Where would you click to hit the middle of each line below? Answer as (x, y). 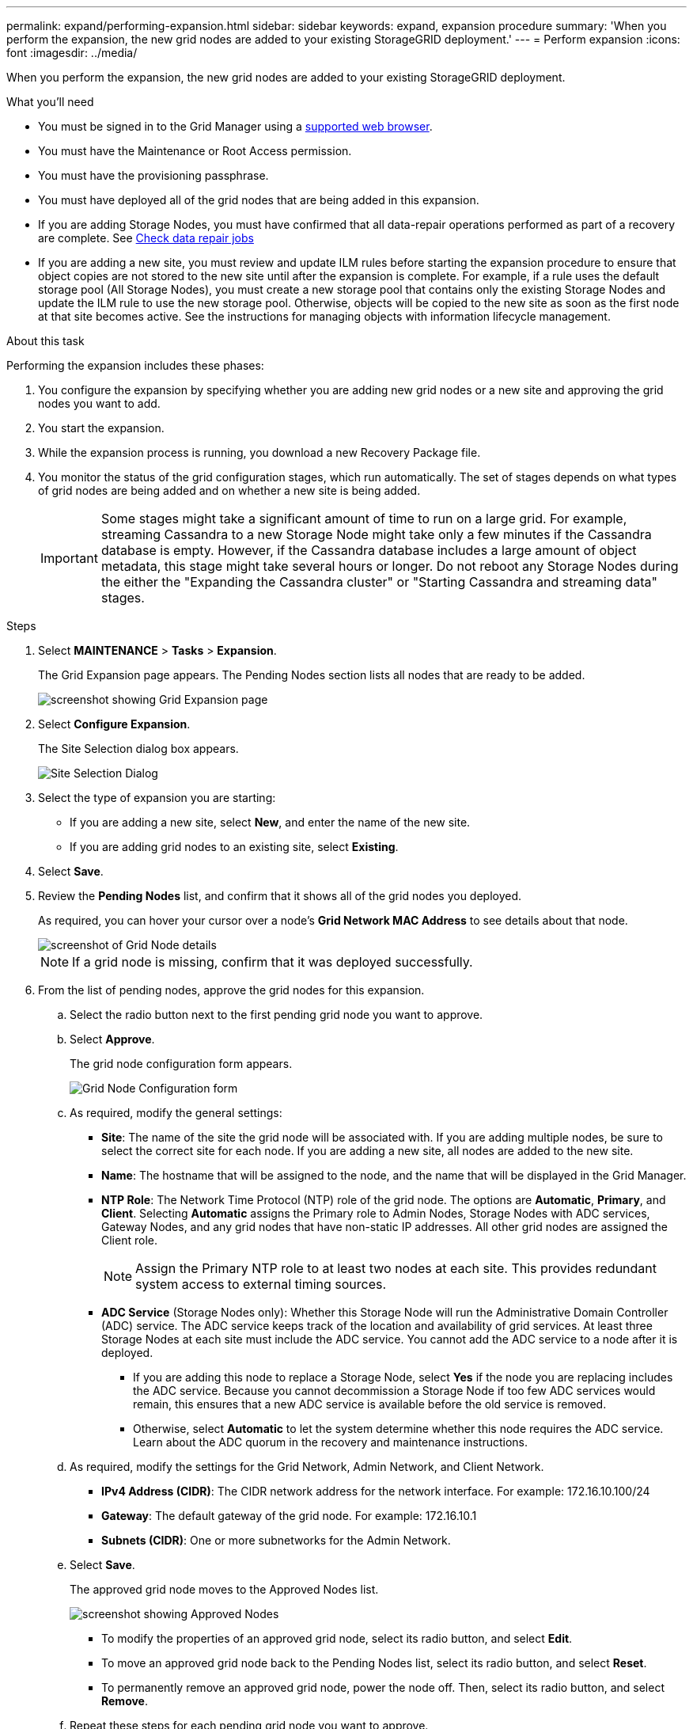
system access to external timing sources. (261, 1284)
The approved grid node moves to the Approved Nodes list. (224, 1589)
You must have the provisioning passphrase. (153, 175)
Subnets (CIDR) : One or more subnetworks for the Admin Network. (276, 1540)
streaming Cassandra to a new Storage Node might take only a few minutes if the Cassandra (376, 534)
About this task (45, 341)
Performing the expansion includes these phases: (135, 365)
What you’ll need (50, 102)
